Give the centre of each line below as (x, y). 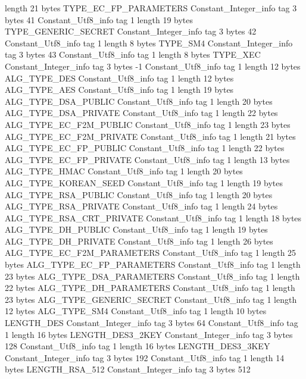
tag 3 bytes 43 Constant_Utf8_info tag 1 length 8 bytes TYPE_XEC (133, 54)
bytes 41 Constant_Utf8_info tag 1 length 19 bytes (99, 19)
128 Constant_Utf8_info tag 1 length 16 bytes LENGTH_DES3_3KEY (138, 346)
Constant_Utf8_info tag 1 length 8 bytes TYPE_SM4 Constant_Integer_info (149, 43)
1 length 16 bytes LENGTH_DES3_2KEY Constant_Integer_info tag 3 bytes (149, 334)
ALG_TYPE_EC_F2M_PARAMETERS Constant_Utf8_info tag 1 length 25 (151, 253)
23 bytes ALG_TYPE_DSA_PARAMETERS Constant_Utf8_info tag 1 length (152, 276)
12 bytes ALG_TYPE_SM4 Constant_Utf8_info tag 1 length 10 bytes (136, 311)
